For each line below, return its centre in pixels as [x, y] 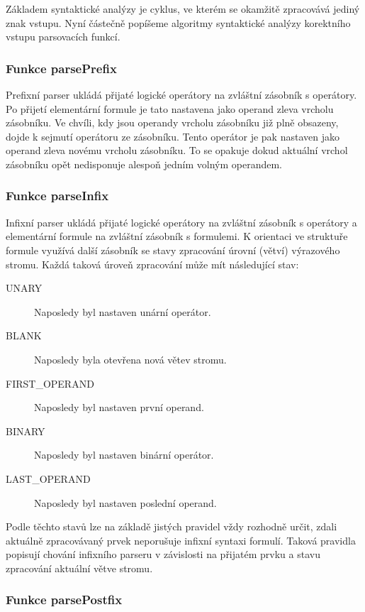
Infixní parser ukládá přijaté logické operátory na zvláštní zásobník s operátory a [181, 222]
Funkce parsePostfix [64, 600]
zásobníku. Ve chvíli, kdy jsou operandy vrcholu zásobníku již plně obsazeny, [172, 122]
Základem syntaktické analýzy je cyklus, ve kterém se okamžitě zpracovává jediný [183, 9]
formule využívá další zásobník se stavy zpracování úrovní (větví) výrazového [173, 250]
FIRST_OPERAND [50, 383]
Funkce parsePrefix [61, 68]
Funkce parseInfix [57, 196]
